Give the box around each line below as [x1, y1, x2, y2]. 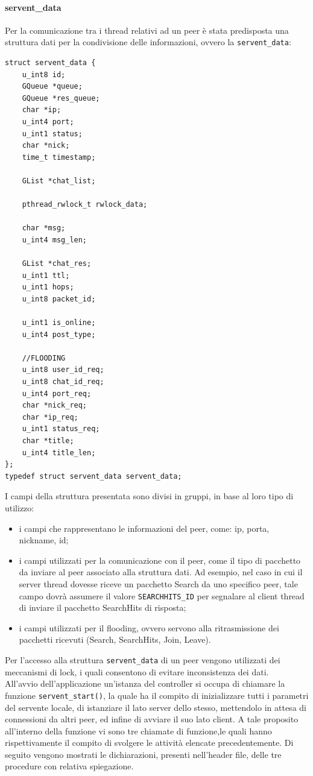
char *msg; [22, 224, 66, 233]
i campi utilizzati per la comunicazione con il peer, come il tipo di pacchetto [19, 554, 301, 566]
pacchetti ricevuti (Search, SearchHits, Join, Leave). [19, 633, 211, 646]
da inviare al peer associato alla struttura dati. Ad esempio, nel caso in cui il [19, 566, 303, 578]
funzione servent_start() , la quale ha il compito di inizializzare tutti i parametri [5, 689, 309, 701]
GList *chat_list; [22, 176, 96, 185]
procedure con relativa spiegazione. [5, 760, 134, 772]
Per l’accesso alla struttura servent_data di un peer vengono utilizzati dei [5, 654, 280, 666]
